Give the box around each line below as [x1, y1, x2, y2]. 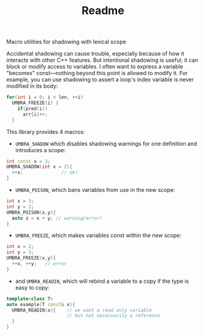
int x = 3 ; [6, 198, 34, 205]
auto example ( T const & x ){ [6, 301, 75, 307]
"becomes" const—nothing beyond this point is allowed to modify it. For [6, 70, 188, 77]
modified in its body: [6, 82, 58, 90]
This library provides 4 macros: [6, 128, 85, 135]
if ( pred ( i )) [17, 105, 48, 112]
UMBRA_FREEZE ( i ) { [12, 100, 59, 106]
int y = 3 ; [6, 249, 34, 255]
